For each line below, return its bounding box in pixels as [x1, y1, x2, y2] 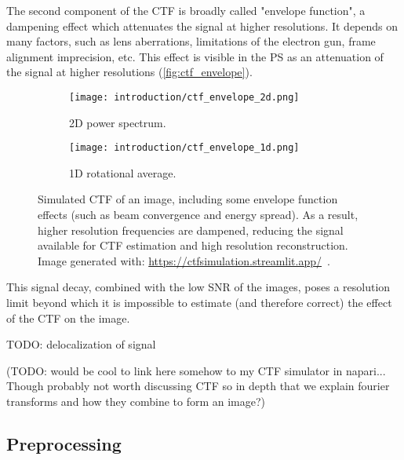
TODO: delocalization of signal [6, 336, 156, 352]
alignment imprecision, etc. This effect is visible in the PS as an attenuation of [6, 48, 384, 64]
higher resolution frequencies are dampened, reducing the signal [38, 221, 344, 238]
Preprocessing [6, 431, 122, 455]
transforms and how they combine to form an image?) [6, 393, 266, 409]
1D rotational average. [69, 164, 177, 181]
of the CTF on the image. [6, 309, 130, 326]
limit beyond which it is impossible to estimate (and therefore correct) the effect [6, 294, 392, 311]
